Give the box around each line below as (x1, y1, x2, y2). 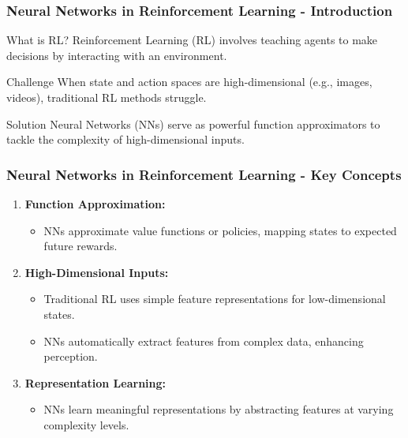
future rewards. (43, 238, 118, 254)
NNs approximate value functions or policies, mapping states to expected (43, 222, 397, 238)
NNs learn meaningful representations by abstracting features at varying (43, 401, 394, 417)
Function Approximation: (24, 196, 166, 212)
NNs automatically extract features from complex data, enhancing (43, 332, 364, 349)
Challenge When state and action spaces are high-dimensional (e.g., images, (6, 73, 372, 90)
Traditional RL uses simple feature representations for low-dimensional (43, 290, 386, 307)
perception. (43, 348, 98, 365)
